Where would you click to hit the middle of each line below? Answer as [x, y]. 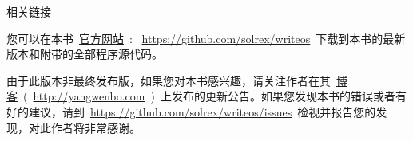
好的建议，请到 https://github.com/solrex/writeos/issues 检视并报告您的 [191, 111]
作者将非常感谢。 [95, 127]
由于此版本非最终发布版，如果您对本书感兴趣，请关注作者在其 [169, 80]
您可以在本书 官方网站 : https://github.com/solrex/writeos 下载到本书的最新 [206, 38]
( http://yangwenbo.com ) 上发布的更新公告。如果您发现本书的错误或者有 [214, 96]
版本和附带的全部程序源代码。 [85, 54]
